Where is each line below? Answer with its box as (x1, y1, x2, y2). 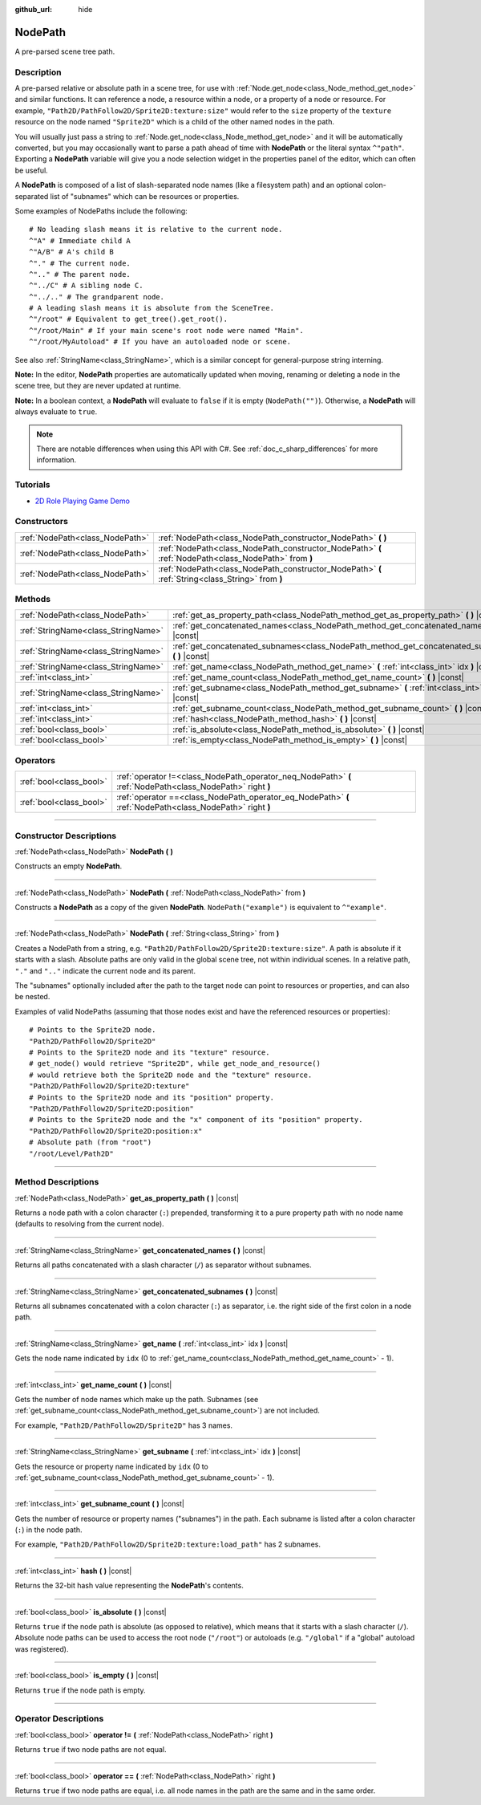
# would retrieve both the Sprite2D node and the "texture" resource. (29, 1070, 313, 1079)
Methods (14, 594, 51, 605)
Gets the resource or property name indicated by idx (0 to (14, 1461, 208, 1471)
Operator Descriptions (14, 1714, 104, 1725)
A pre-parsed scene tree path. (14, 47, 115, 56)
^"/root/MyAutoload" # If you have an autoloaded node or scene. (29, 337, 292, 347)
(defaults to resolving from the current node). (14, 1219, 164, 1229)
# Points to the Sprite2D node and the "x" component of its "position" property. (29, 1116, 363, 1124)
